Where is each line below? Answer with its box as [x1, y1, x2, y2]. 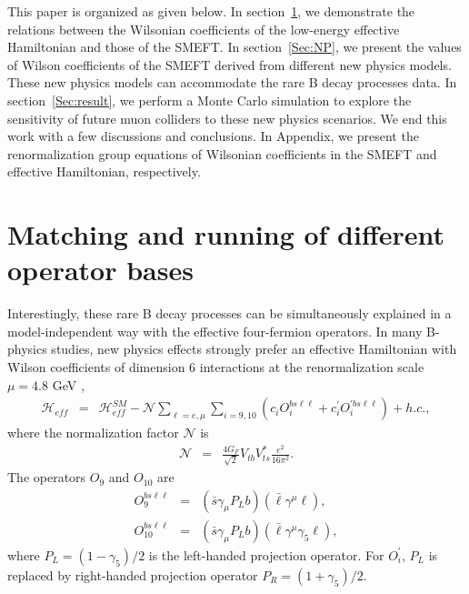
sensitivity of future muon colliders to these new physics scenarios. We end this [7, 108, 447, 127]
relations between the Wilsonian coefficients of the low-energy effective [7, 19, 400, 38]
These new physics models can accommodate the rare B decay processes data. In [7, 73, 457, 92]
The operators [7, 468, 86, 487]
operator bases [7, 251, 194, 288]
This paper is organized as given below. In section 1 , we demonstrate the [7, 2, 415, 20]
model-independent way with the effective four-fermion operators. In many [7, 321, 423, 340]
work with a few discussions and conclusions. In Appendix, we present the [7, 126, 419, 146]
